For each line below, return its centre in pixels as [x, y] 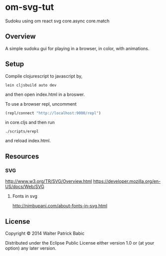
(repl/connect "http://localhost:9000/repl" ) [53, 113]
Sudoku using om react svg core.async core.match [57, 21]
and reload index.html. [28, 141]
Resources [22, 156]
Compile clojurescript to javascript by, [44, 76]
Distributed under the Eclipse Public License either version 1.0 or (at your [80, 243]
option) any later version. [31, 248]
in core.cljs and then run [30, 123]
